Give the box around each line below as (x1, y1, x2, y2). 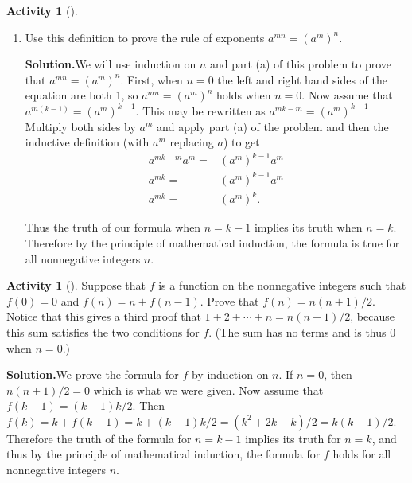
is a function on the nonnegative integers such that (158, 277, 406, 294)
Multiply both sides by (25, 118, 136, 134)
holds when (216, 87, 271, 103)
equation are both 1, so (25, 87, 138, 103)
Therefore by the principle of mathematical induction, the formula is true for (25, 234, 400, 251)
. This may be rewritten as (135, 102, 266, 119)
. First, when (120, 71, 183, 88)
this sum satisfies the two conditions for (6, 323, 200, 340)
